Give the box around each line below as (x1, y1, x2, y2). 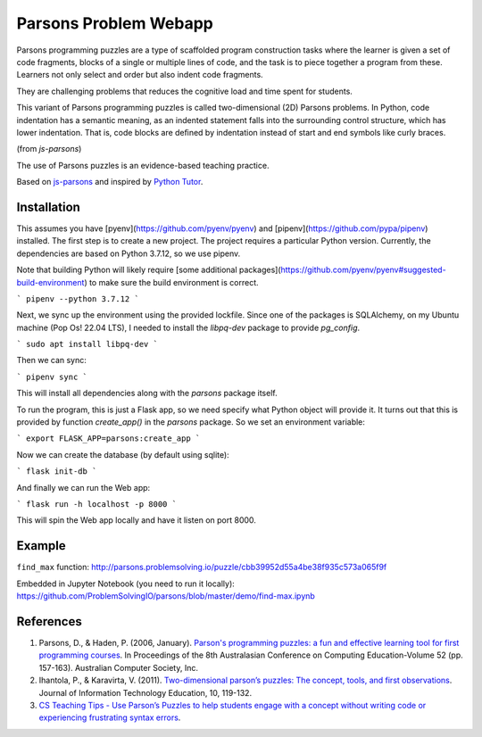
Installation (16, 199, 80, 214)
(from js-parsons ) (16, 144, 82, 154)
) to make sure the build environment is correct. (84, 277, 259, 287)
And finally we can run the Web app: (16, 482, 151, 493)
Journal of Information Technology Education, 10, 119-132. (38, 687, 253, 698)
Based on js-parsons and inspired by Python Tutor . (16, 177, 204, 187)
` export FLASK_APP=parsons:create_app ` (16, 434, 201, 443)
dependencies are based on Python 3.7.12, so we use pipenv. (16, 248, 241, 259)
